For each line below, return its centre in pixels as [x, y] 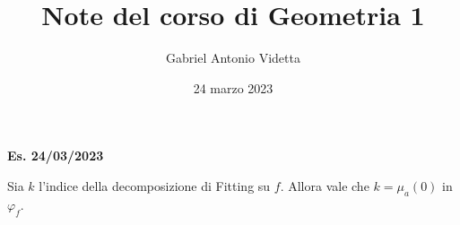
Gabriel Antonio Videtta [233, 58]
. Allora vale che [325, 185]
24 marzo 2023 [233, 87]
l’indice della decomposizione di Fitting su [155, 185]
